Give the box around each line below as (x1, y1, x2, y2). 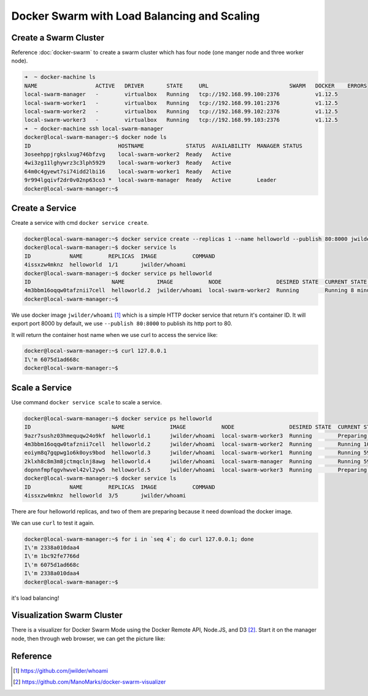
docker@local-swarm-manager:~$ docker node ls (24, 134, 167, 141)
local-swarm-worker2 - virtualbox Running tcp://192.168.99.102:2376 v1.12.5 (24, 108, 339, 115)
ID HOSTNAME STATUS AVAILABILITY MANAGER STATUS (24, 142, 303, 149)
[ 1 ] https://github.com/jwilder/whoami (13, 667, 109, 674)
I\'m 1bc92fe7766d (24, 553, 80, 560)
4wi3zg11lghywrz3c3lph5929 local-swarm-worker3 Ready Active (24, 159, 232, 167)
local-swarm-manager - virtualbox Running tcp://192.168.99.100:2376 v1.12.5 (24, 91, 339, 98)
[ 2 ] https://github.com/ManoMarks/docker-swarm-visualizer (13, 678, 166, 686)
